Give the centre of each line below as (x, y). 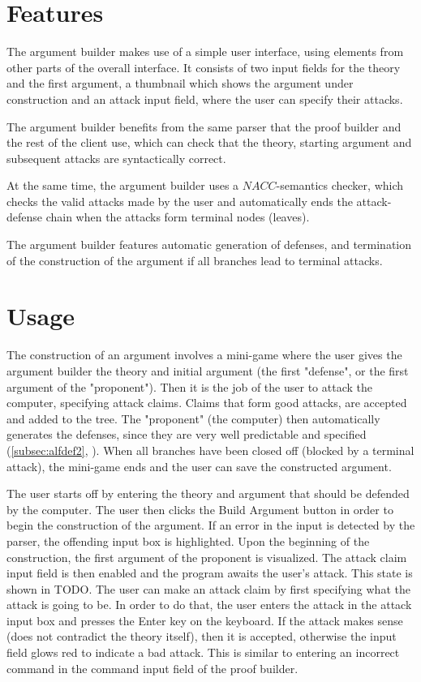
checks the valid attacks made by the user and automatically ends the (180, 201)
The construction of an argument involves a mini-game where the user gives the (204, 355)
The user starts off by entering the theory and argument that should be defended (208, 493)
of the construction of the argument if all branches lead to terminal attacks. (195, 260)
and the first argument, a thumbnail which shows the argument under (180, 83)
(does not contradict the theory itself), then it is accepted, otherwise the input (202, 636)
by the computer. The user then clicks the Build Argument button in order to (200, 509)
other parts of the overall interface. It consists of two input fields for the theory (204, 67)
